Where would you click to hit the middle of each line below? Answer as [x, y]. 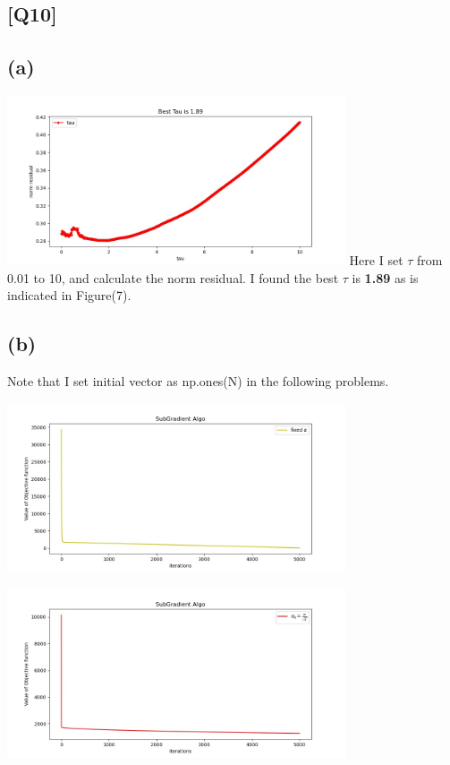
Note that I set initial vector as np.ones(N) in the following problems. [198, 380]
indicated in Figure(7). [69, 295]
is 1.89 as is [385, 277]
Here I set [376, 259]
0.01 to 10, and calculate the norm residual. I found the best [173, 277]
